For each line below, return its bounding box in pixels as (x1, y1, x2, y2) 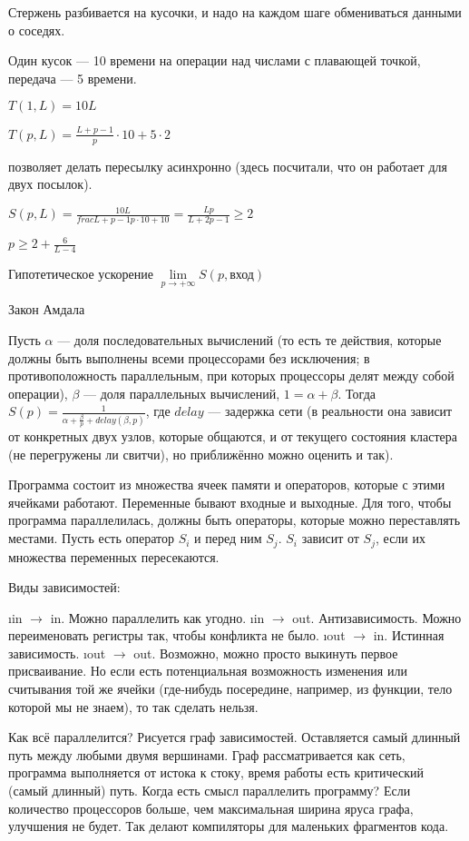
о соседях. (8, 20, 65, 39)
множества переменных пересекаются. (8, 547, 220, 566)
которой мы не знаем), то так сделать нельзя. (8, 697, 259, 716)
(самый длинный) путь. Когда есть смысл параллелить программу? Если (8, 781, 411, 800)
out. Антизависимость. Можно (292, 608, 462, 627)
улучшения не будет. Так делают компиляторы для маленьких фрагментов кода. (8, 816, 449, 836)
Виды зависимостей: (8, 578, 121, 597)
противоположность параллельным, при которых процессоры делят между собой (8, 366, 454, 385)
